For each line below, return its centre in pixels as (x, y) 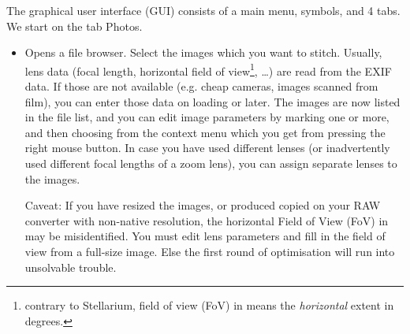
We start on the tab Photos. (75, 26)
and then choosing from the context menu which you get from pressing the (205, 132)
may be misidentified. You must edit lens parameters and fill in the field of (205, 236)
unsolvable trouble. (71, 267)
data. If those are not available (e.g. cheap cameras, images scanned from (201, 86)
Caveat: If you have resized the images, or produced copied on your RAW (203, 205)
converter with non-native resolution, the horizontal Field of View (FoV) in (207, 220)
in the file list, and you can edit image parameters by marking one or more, (207, 117)
